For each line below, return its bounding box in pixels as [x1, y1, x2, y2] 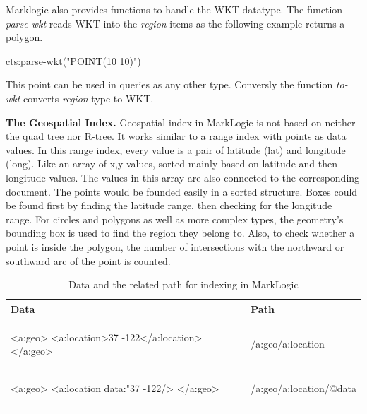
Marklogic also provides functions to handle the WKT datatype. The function [6, 2, 343, 16]
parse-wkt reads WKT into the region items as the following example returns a [6, 16, 345, 30]
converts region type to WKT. [23, 90, 154, 105]
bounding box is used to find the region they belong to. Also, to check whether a [6, 225, 355, 240]
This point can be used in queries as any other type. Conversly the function [6, 77, 333, 92]
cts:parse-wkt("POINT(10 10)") [6, 53, 141, 68]
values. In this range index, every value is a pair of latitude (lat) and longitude [6, 142, 346, 157]
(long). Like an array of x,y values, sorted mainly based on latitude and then [6, 156, 337, 171]
